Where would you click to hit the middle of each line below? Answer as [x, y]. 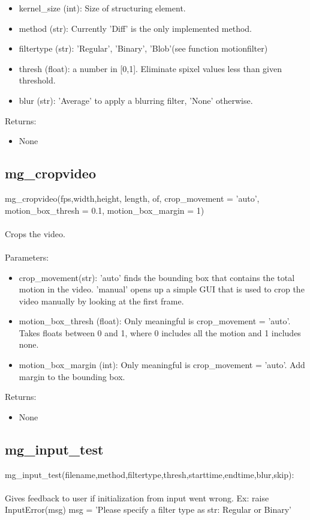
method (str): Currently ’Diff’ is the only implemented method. [136, 28]
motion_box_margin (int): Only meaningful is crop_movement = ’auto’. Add [162, 365]
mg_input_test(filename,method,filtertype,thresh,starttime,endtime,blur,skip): [150, 474]
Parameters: [27, 257]
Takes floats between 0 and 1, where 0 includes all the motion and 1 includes [160, 332]
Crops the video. [35, 233]
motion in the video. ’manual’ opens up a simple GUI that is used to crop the [162, 289]
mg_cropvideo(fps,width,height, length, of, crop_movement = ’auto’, [132, 198]
